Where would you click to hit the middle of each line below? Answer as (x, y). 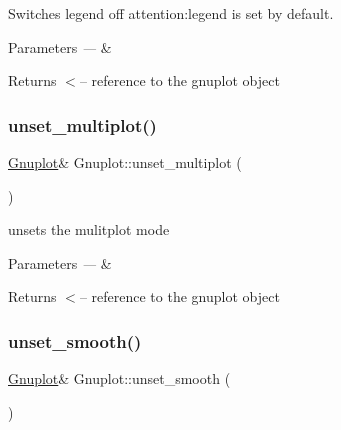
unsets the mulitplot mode (89, 229)
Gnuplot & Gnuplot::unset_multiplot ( (125, 162)
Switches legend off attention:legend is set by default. (171, 13)
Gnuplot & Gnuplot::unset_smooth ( (119, 378)
